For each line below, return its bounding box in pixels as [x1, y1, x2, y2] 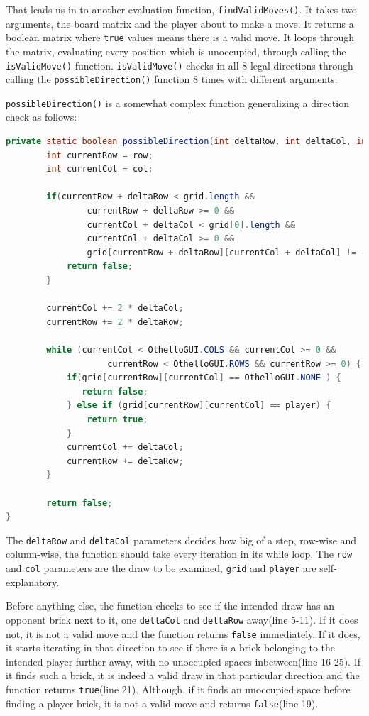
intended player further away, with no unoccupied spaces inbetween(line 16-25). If [6, 654, 361, 668]
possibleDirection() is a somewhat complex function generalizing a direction [6, 95, 349, 110]
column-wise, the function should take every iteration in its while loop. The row [6, 546, 353, 561]
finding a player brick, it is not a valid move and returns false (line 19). [6, 695, 319, 710]
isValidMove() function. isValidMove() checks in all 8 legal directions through [6, 57, 353, 72]
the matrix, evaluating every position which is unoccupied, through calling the [6, 43, 346, 58]
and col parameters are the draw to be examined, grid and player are [6, 561, 316, 575]
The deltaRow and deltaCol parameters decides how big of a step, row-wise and [6, 532, 357, 547]
